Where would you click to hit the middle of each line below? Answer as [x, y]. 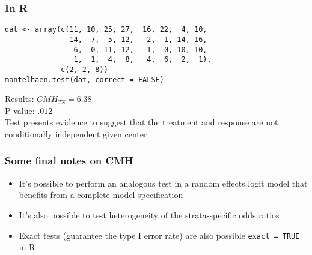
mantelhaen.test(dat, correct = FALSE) [84, 79]
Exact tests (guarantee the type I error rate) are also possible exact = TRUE [159, 235]
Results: [20, 99]
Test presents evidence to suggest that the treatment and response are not [142, 122]
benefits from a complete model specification [101, 195]
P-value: [20, 110]
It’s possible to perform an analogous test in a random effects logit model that [163, 183]
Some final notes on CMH [69, 160]
